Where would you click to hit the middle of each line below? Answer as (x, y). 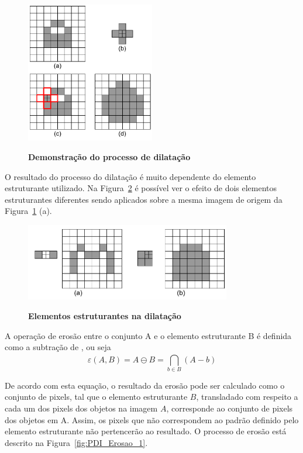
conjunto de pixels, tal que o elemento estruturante (96, 397)
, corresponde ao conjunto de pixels (230, 408)
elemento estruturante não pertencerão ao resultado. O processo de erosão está (146, 431)
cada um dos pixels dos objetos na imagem (81, 408)
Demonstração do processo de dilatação (109, 156)
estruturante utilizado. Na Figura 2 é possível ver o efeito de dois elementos (141, 188)
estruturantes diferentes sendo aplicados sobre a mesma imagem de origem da (144, 199)
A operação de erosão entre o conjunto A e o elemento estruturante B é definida (148, 335)
